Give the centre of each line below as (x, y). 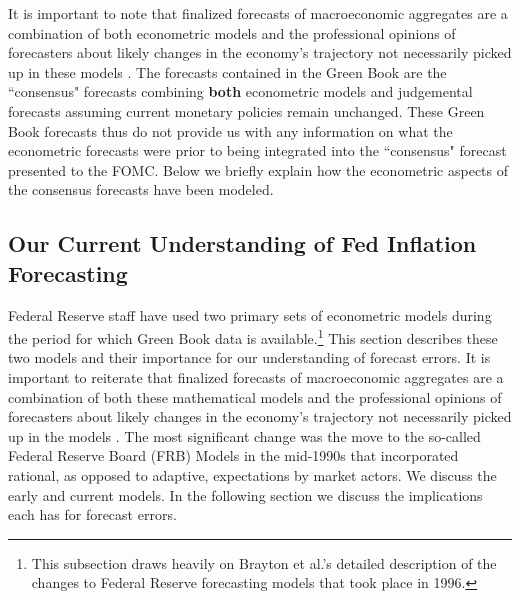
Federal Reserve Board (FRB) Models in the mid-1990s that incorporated (233, 455)
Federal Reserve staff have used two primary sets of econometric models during (250, 314)
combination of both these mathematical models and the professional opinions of (255, 396)
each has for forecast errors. (92, 514)
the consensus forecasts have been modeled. (141, 189)
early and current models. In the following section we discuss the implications (245, 494)
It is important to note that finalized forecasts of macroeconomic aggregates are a (258, 13)
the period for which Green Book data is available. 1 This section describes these (253, 336)
